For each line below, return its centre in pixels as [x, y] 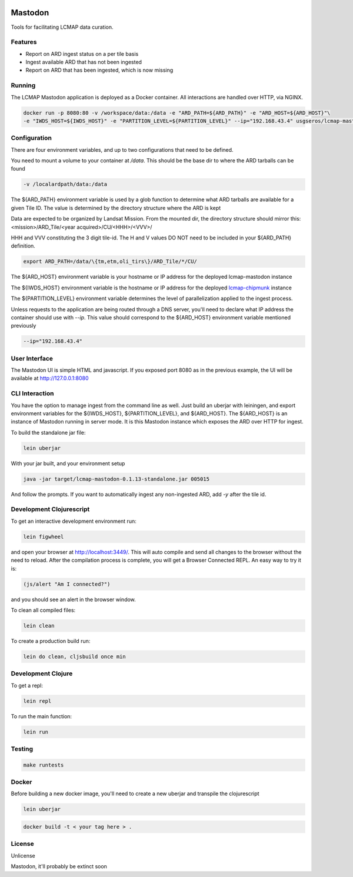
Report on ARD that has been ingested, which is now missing [99, 70]
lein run [36, 732]
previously [24, 326]
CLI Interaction [32, 394]
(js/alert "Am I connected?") [67, 584]
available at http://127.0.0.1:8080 [50, 378]
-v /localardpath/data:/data [65, 184]
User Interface [32, 358]
